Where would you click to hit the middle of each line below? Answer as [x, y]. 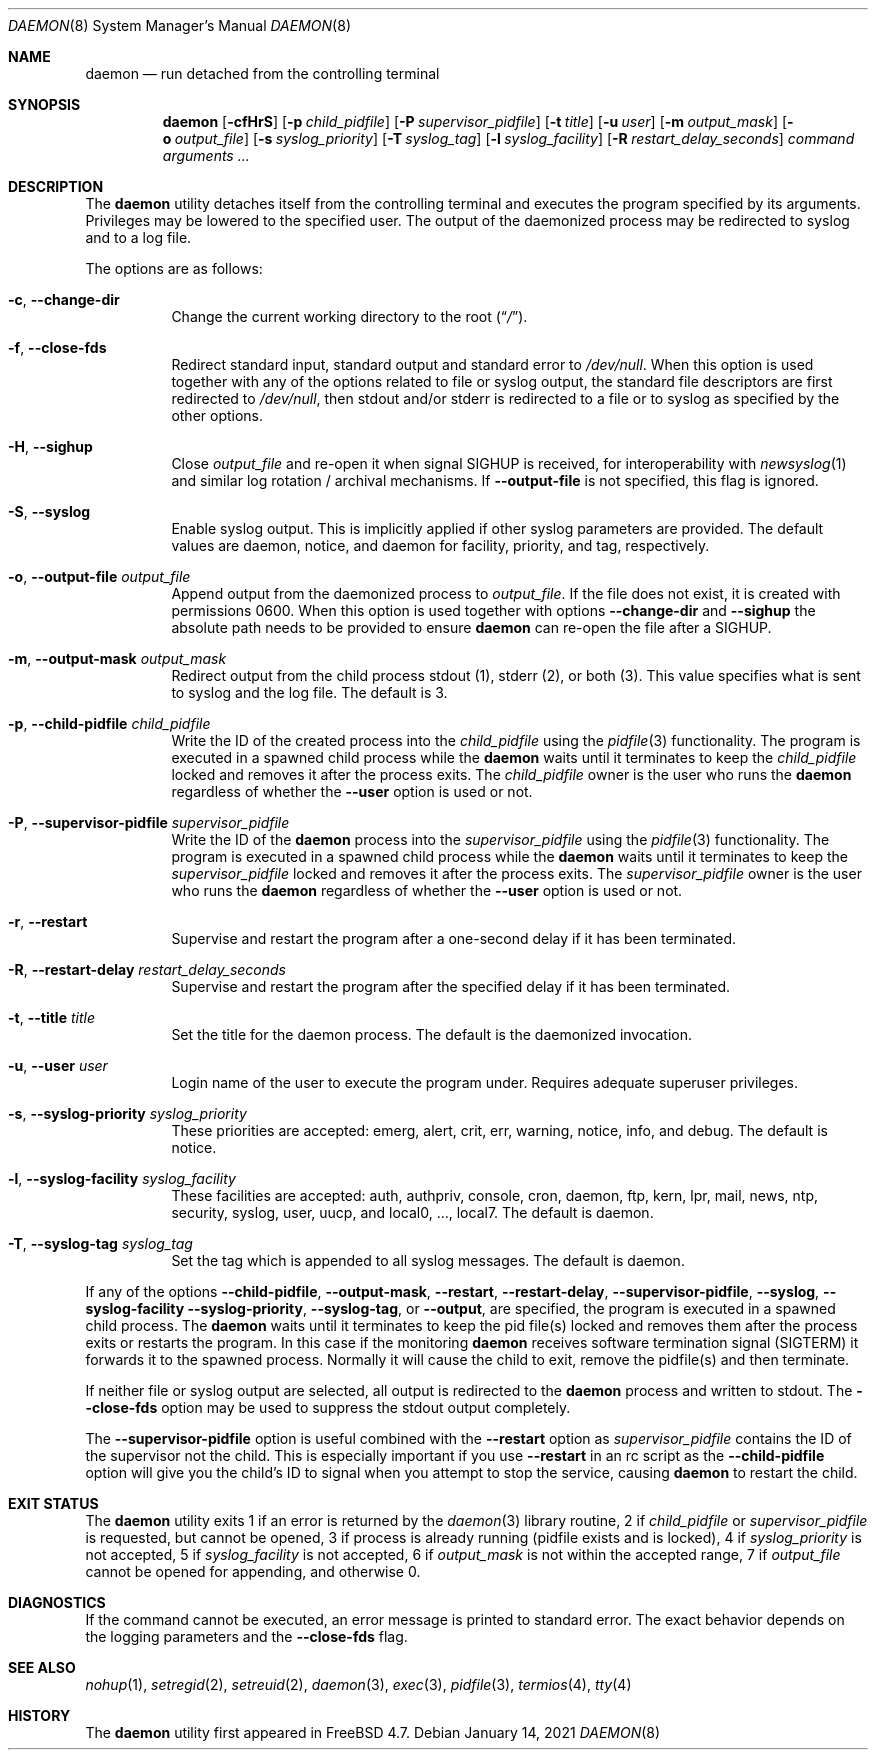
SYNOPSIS [44, 104]
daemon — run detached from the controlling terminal [262, 73]
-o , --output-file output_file [99, 576]
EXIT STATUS [53, 1503]
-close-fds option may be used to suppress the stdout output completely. [328, 1407]
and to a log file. [138, 237]
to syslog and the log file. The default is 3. [309, 692]
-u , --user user [58, 1065]
